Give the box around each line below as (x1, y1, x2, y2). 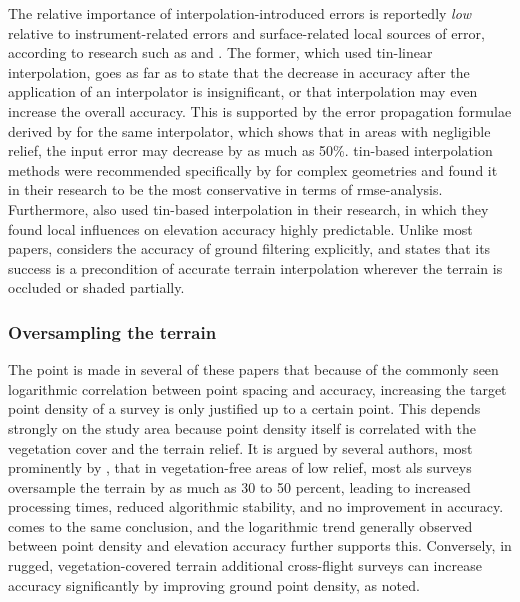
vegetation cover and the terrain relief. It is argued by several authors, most (8, 437, 473, 458)
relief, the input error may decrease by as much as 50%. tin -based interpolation (8, 140, 493, 161)
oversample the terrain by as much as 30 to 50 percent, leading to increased (8, 476, 471, 497)
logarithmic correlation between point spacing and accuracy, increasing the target (8, 378, 507, 399)
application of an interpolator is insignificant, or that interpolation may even (8, 81, 478, 102)
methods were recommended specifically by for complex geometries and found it (8, 159, 498, 180)
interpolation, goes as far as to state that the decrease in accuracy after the (8, 61, 470, 82)
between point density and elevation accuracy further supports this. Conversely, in (8, 535, 512, 556)
